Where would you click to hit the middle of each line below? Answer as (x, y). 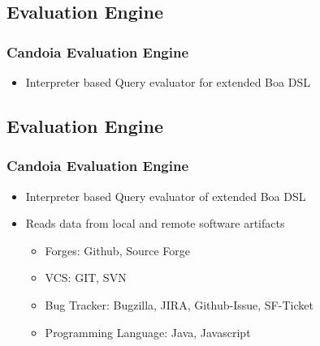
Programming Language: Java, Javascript (148, 332)
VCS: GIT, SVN (86, 278)
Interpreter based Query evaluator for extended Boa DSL (168, 82)
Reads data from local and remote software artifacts (155, 223)
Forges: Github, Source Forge (118, 250)
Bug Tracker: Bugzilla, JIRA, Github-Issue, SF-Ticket (179, 304)
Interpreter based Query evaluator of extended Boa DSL (166, 196)
